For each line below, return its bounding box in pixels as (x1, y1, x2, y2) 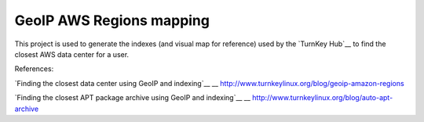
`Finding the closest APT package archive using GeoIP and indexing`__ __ (14, 93, 251, 102)
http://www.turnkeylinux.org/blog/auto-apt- (252, 93, 393, 102)
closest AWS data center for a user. (14, 49, 130, 59)
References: (14, 64, 54, 74)
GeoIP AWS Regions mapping (14, 12, 210, 29)
